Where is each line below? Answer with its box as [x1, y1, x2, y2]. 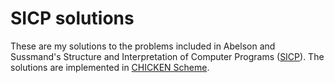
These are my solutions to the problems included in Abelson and [10, 40, 276, 52]
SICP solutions [10, 7, 135, 30]
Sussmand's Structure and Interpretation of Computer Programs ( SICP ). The [10, 50, 325, 62]
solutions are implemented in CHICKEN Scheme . [10, 61, 210, 73]
